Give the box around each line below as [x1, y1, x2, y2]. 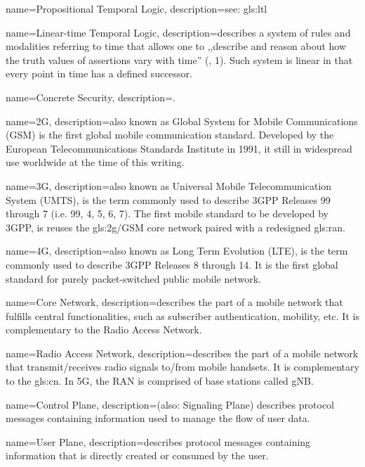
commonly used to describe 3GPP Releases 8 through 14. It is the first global [6, 257, 338, 271]
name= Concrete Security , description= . [6, 89, 175, 104]
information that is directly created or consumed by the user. [6, 448, 269, 463]
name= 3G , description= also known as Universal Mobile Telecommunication [6, 178, 332, 193]
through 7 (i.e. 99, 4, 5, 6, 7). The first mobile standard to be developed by [6, 206, 328, 221]
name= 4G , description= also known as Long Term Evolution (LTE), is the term [6, 243, 348, 258]
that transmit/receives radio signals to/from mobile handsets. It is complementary [6, 359, 359, 374]
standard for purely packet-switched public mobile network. [6, 271, 261, 286]
